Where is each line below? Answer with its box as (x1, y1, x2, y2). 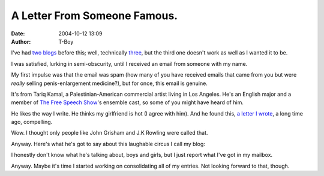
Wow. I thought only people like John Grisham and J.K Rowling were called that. (11, 129, 208, 136)
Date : (11, 30, 25, 37)
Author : (11, 38, 31, 45)
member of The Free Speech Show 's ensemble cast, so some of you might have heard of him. (11, 99, 244, 106)
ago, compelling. (11, 119, 53, 126)
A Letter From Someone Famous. (11, 9, 178, 22)
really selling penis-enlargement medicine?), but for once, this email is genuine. (11, 80, 208, 87)
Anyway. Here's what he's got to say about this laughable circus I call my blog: (11, 140, 205, 147)
